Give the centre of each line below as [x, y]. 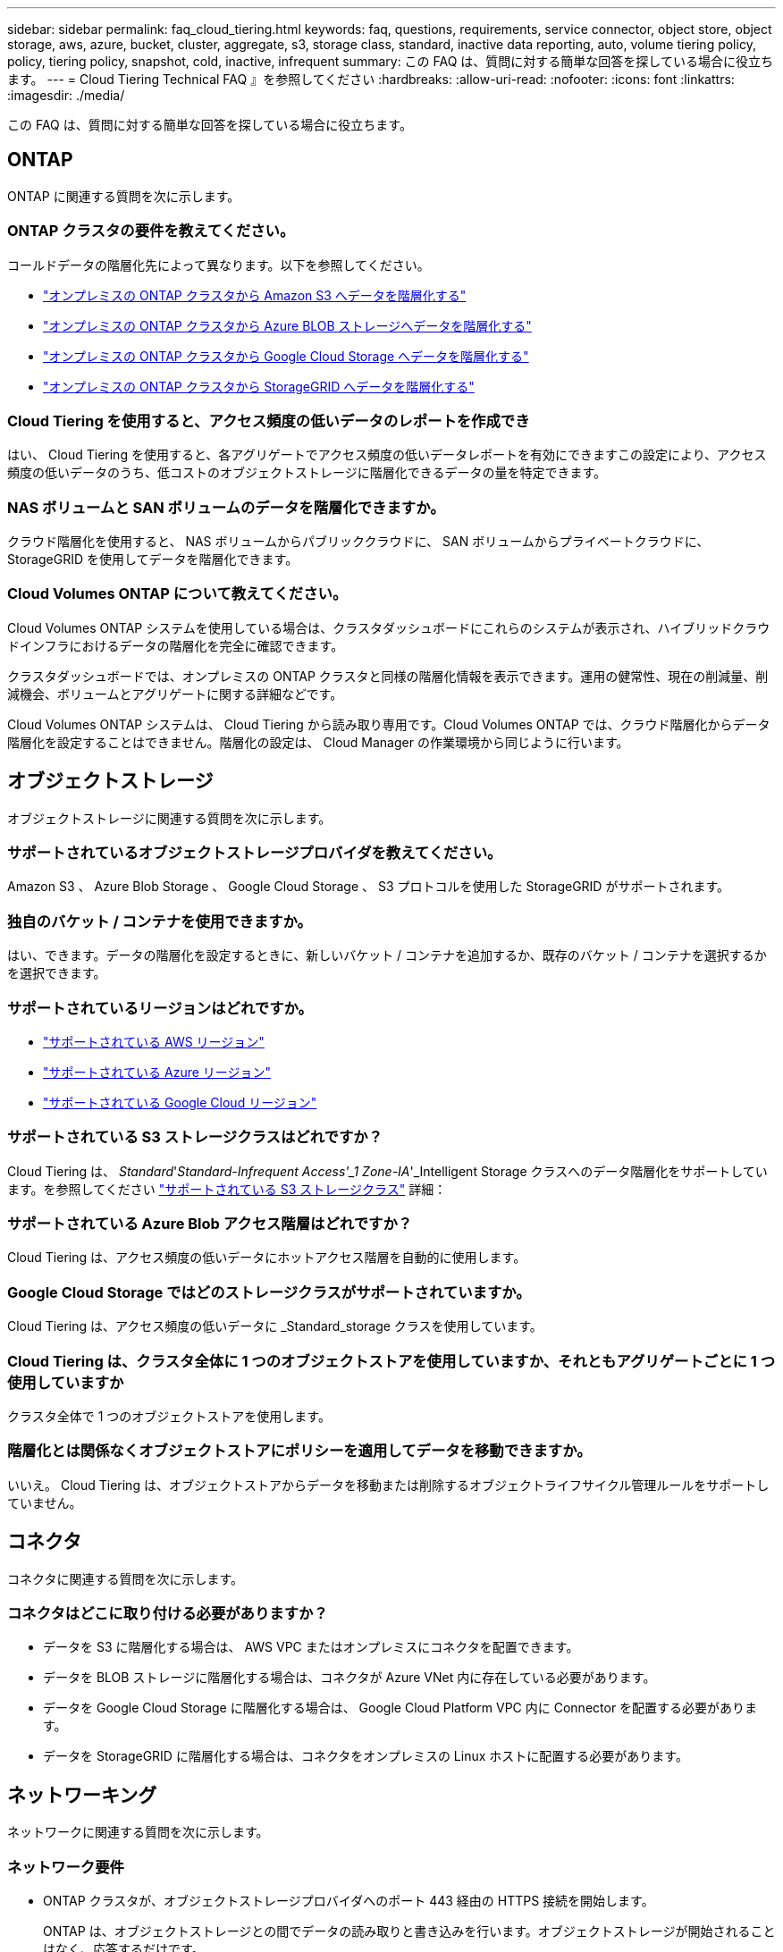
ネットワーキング [82, 1795]
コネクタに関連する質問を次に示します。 [126, 1578]
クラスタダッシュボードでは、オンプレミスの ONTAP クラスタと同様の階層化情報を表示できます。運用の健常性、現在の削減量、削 [388, 676]
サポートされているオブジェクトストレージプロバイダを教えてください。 [255, 853]
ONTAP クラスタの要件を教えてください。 [151, 231]
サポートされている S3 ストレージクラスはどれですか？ [195, 1137]
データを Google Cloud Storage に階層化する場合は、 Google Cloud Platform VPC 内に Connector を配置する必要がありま [400, 1708]
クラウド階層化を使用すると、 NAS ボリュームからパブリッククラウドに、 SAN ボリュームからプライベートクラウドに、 [358, 542]
